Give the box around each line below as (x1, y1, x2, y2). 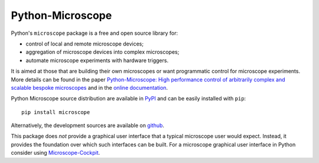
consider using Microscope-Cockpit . (11, 149, 100, 157)
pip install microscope (21, 109, 90, 115)
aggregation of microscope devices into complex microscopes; (25, 48, 180, 56)
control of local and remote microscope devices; (25, 40, 144, 47)
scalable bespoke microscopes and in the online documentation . (11, 84, 168, 91)
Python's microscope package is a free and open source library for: (11, 30, 178, 37)
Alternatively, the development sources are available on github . (11, 122, 165, 129)
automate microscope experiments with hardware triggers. (25, 57, 168, 64)
